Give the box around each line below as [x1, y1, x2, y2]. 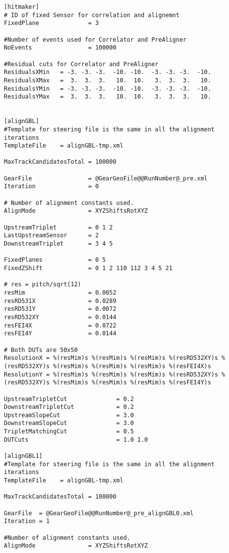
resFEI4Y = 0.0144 [4, 330, 117, 337]
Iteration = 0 [4, 183, 99, 190]
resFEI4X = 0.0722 [4, 322, 117, 329]
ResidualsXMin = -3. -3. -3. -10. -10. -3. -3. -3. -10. [4, 69, 211, 76]
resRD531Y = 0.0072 [4, 305, 117, 313]
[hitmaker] [4, 3, 39, 10]
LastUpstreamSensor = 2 [4, 232, 99, 239]
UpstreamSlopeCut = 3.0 [4, 411, 134, 419]
